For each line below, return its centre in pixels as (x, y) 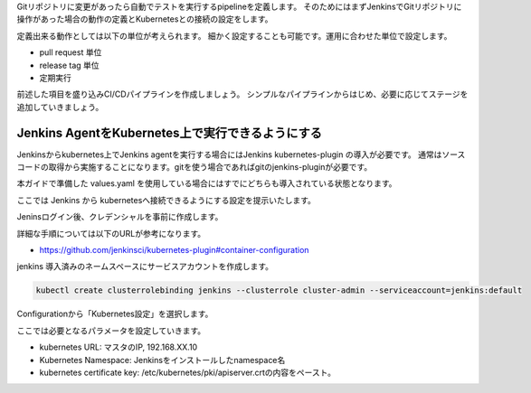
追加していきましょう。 (60, 107)
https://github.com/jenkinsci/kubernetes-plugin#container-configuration (174, 249)
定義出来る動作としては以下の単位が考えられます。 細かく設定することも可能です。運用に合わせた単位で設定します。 (234, 35)
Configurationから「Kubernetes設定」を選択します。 (115, 314)
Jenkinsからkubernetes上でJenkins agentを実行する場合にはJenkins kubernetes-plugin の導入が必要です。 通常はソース (241, 154)
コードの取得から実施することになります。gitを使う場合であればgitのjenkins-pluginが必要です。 (194, 167)
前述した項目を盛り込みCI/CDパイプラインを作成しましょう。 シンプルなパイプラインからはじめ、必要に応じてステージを (242, 94)
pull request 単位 (71, 52)
